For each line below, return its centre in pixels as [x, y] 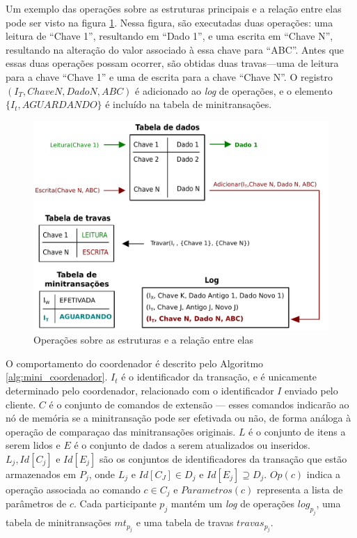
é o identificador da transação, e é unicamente [219, 377]
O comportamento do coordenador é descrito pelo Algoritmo [135, 363]
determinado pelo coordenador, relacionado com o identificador [140, 390]
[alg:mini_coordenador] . [57, 377]
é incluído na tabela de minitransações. [189, 104]
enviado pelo [311, 390]
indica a [324, 474]
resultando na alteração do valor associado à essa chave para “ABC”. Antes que [175, 49]
